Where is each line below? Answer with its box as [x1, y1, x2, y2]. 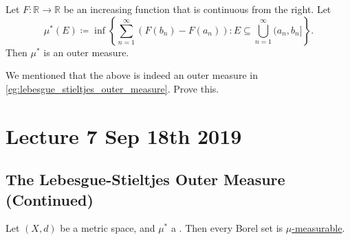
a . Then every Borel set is [171, 221, 283, 235]
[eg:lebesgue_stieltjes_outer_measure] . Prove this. [6, 81, 219, 95]
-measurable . [292, 221, 345, 235]
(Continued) [6, 189, 94, 210]
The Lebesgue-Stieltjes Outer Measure [6, 169, 285, 190]
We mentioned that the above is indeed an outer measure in [6, 68, 258, 82]
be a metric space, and [60, 221, 155, 235]
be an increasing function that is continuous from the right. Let [63, 2, 331, 16]
